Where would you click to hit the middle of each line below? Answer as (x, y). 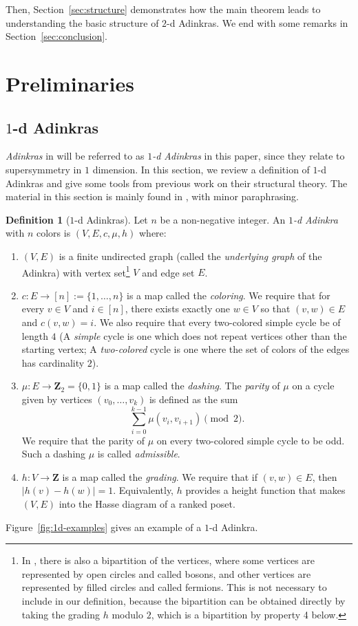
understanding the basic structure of (82, 22)
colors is (53, 233)
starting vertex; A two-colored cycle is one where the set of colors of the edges (186, 349)
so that (275, 309)
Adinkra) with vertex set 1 (76, 271)
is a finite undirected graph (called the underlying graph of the (190, 256)
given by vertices (57, 399)
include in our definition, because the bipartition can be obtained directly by (183, 600)
